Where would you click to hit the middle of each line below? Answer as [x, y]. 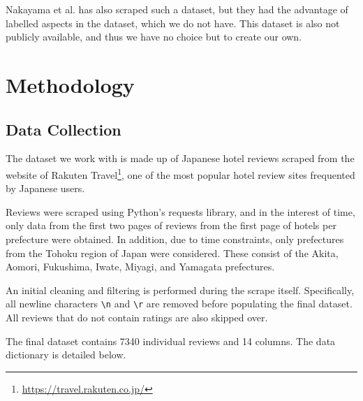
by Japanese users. [45, 188]
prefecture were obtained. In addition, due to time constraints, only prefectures [175, 239]
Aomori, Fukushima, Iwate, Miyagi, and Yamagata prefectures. [140, 267]
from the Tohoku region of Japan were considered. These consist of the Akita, [172, 253]
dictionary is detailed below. [66, 355]
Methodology [70, 84]
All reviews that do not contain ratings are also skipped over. [137, 318]
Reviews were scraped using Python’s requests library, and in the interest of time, [180, 211]
